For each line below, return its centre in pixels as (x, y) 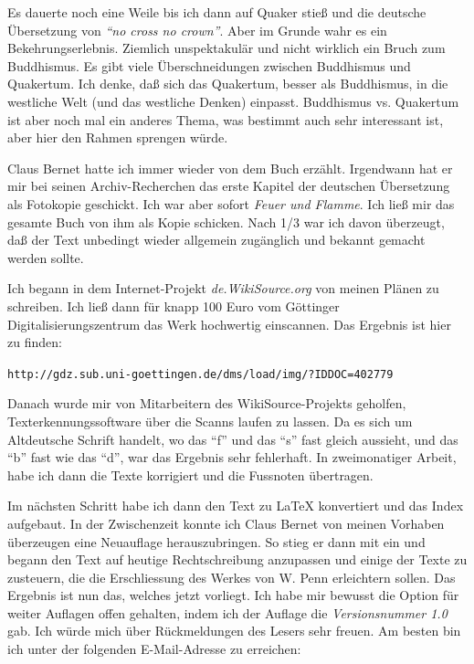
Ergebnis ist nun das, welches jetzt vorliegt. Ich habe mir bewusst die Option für (233, 595)
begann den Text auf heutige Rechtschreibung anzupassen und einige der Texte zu (237, 559)
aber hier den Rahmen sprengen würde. (118, 137)
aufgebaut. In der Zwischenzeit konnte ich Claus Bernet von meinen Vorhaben (226, 523)
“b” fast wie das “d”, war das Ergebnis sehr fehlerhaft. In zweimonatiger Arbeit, (232, 457)
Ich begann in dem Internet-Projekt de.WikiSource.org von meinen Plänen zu (223, 288)
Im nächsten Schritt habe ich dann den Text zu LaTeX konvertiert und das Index (236, 506)
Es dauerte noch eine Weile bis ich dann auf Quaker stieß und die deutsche (217, 12)
